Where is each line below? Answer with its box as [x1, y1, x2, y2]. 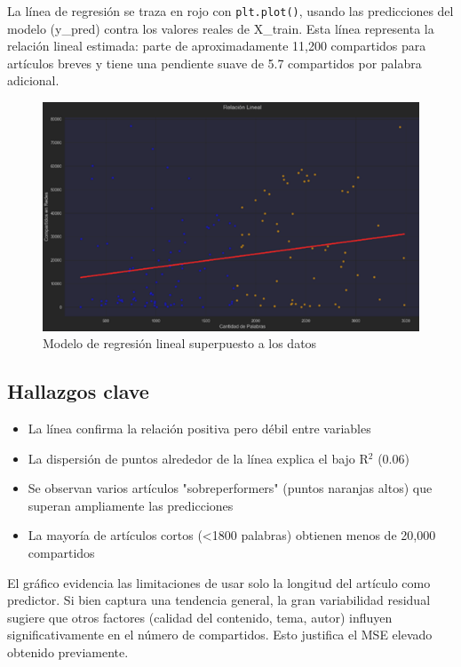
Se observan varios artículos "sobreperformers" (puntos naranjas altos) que [28, 479, 433, 497]
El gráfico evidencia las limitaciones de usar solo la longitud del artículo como [7, 573, 431, 592]
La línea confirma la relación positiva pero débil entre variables [28, 419, 371, 438]
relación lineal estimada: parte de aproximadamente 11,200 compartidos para [7, 36, 426, 55]
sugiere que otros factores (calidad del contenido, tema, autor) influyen [7, 607, 393, 626]
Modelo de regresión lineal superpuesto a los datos [43, 334, 317, 353]
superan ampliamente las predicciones [28, 496, 234, 514]
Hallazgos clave [7, 377, 149, 405]
